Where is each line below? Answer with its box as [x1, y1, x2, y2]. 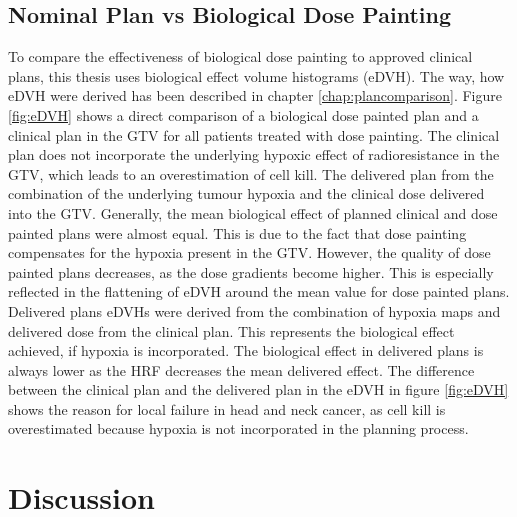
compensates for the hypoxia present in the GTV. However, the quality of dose [8, 242, 491, 263]
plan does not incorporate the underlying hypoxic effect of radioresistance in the [8, 144, 500, 165]
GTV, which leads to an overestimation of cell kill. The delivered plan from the [8, 163, 494, 184]
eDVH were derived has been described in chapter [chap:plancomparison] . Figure [8, 85, 502, 106]
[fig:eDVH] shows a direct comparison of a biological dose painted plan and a [8, 104, 479, 125]
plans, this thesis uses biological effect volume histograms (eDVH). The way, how [8, 65, 505, 86]
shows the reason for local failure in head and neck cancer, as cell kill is [8, 398, 446, 419]
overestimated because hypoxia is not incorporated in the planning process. [8, 418, 469, 439]
